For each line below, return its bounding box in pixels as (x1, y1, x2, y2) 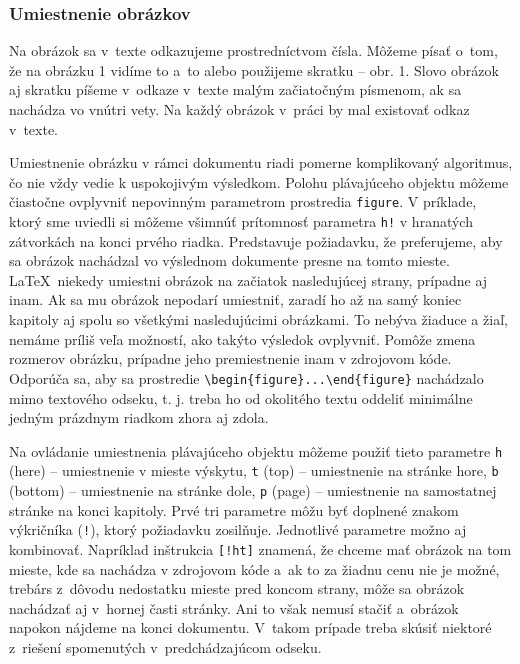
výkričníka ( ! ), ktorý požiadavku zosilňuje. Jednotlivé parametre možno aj (9, 519, 467, 540)
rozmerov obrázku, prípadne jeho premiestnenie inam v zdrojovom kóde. (9, 348, 452, 369)
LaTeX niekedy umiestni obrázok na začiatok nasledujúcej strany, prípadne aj (9, 269, 488, 290)
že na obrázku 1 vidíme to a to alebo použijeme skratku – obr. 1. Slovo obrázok (9, 59, 499, 80)
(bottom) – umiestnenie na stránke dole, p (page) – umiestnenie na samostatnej (9, 480, 497, 500)
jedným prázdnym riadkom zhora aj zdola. (9, 407, 269, 428)
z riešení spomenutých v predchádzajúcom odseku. (9, 636, 322, 657)
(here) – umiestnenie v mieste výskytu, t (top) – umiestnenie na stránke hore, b (9, 460, 499, 481)
